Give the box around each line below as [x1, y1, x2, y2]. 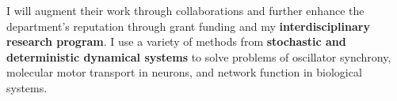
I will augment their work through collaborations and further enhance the [6, 2, 365, 18]
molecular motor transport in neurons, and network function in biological [6, 64, 362, 80]
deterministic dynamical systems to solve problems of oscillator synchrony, [6, 48, 391, 65]
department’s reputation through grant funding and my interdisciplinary [6, 17, 370, 34]
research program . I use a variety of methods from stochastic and [6, 33, 346, 50]
